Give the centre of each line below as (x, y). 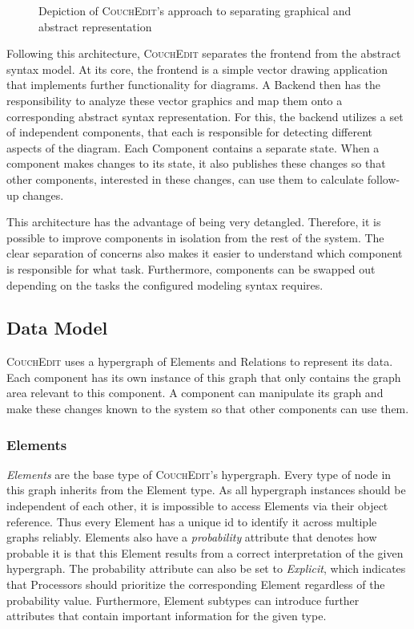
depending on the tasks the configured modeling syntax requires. (165, 284)
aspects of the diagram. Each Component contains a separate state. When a (193, 147)
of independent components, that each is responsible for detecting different (189, 132)
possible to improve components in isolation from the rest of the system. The (195, 237)
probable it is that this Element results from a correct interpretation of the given (205, 552)
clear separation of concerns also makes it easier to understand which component (205, 253)
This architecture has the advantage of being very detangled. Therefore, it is (194, 222)
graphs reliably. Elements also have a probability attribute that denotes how (192, 537)
